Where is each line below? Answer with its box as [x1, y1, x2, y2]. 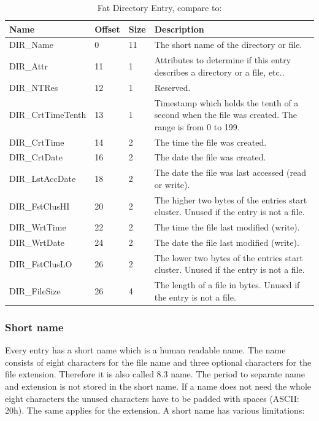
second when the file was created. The [154, 108, 298, 121]
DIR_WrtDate [9, 236, 65, 248]
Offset [94, 22, 120, 35]
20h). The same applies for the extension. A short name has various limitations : [5, 404, 305, 417]
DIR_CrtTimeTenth [9, 108, 86, 121]
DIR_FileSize [9, 285, 61, 297]
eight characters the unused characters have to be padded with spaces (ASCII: [5, 391, 299, 404]
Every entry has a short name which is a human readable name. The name [5, 344, 286, 356]
